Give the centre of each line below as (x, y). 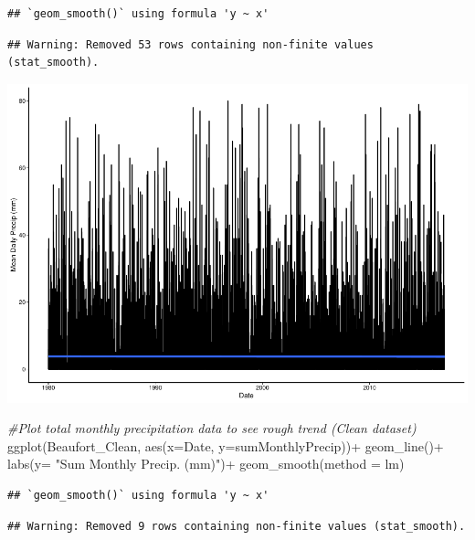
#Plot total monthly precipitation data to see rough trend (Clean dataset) (212, 428)
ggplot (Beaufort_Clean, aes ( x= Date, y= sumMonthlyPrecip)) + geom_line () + (226, 445)
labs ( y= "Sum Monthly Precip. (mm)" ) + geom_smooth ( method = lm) (206, 464)
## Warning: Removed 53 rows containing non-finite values (190, 44)
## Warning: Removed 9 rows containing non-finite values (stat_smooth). (237, 526)
